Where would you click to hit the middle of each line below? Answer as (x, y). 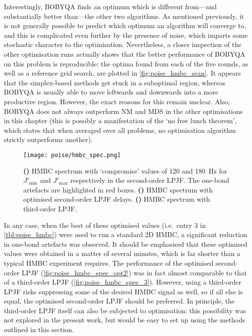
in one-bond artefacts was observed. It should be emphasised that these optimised (126, 244)
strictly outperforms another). (48, 139)
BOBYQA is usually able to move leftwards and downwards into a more (111, 92)
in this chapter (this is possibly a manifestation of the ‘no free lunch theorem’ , (120, 120)
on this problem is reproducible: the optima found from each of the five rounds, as (126, 63)
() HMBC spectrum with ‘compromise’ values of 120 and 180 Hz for (125, 170)
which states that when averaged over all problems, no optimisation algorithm (120, 130)
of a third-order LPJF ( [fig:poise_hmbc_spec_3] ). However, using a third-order (123, 282)
